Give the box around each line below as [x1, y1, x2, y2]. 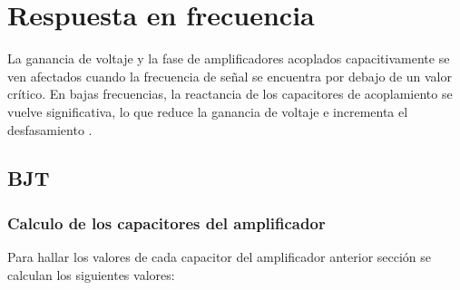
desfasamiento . [7, 120, 93, 139]
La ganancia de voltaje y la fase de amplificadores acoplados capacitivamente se [7, 49, 450, 68]
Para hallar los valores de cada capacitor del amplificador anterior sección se [7, 247, 432, 266]
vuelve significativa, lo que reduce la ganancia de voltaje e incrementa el [7, 101, 408, 121]
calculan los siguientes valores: [7, 265, 175, 284]
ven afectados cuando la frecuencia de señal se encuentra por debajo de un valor [7, 66, 452, 85]
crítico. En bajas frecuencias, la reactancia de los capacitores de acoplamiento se [7, 84, 453, 103]
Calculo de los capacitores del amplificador [7, 211, 326, 234]
